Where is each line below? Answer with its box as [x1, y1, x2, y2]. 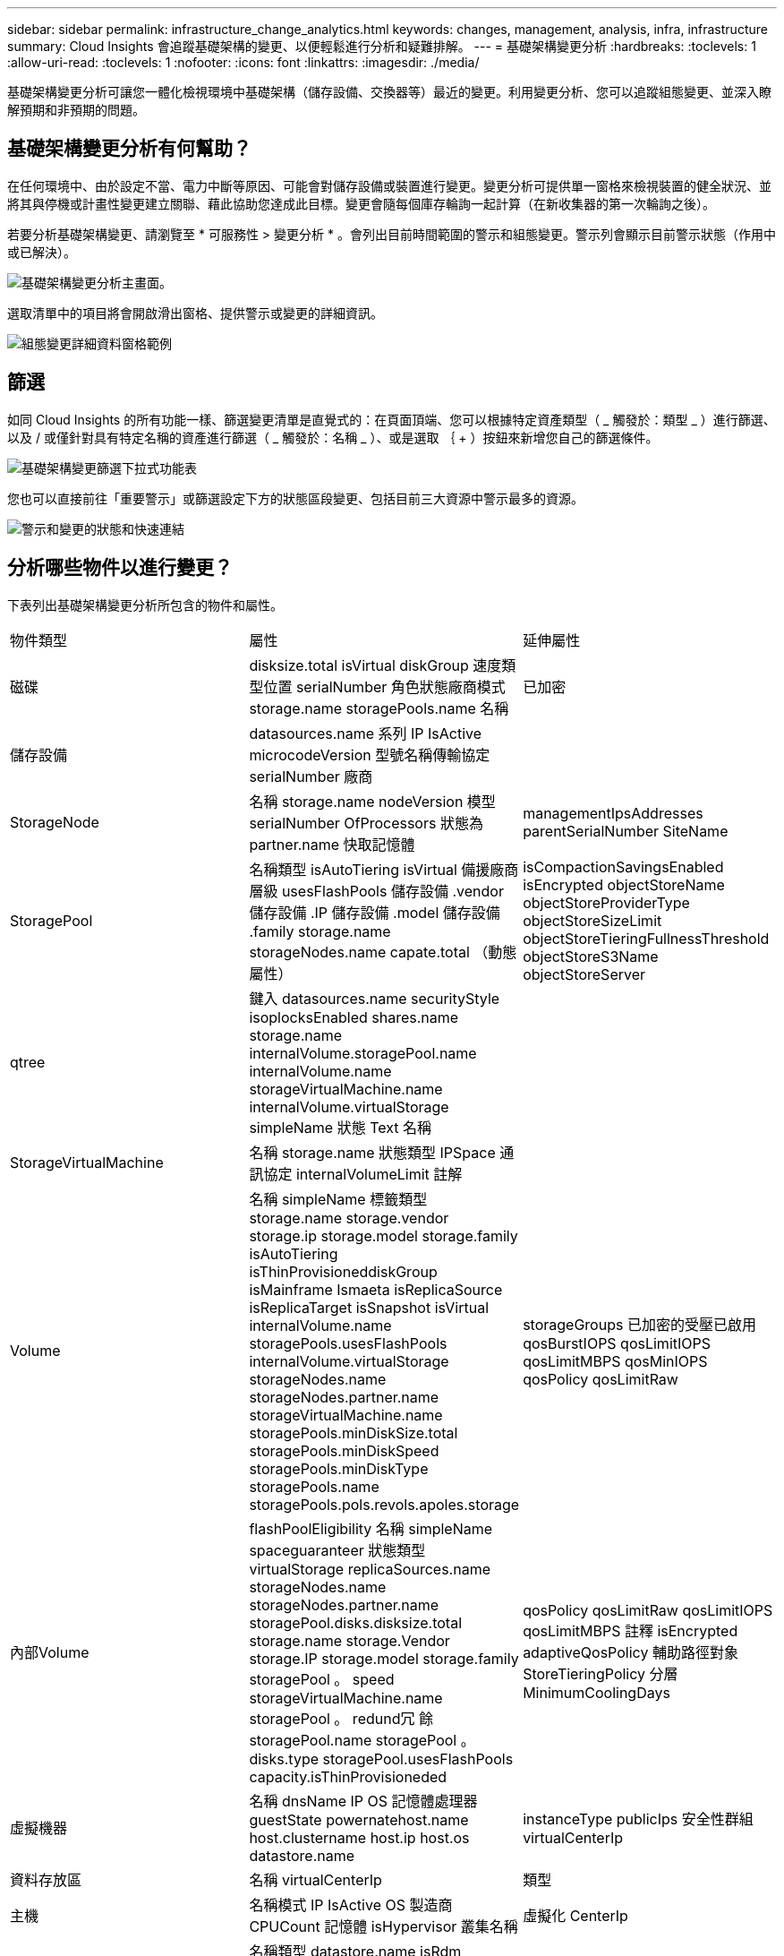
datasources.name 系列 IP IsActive [249, 724, 482, 742]
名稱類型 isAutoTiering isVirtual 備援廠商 [249, 860, 519, 879]
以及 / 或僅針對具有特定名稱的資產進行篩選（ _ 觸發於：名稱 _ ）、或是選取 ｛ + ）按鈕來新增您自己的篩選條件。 [7, 429, 659, 445]
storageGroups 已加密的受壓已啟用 [523, 1315, 756, 1334]
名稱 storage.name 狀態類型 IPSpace [249, 1143, 496, 1162]
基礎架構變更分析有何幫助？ [7, 137, 251, 160]
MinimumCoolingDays [523, 1683, 670, 1702]
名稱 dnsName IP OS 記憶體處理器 [249, 1791, 478, 1810]
